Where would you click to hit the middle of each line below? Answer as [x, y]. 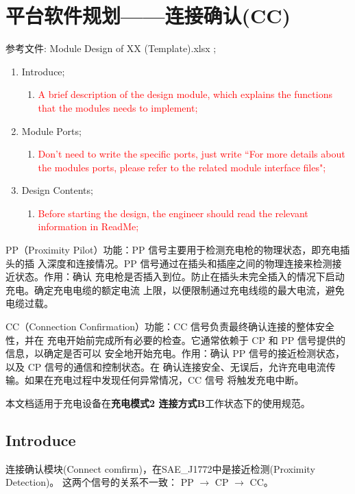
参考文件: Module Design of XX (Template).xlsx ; [111, 48]
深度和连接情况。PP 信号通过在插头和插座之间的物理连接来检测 [189, 263]
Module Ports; [51, 131]
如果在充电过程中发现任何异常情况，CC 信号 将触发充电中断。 [164, 380]
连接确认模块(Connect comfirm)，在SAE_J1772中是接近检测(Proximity [160, 468]
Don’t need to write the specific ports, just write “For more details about [192, 154]
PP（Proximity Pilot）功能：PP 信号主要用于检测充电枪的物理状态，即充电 [173, 250]
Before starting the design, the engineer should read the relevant [173, 213]
